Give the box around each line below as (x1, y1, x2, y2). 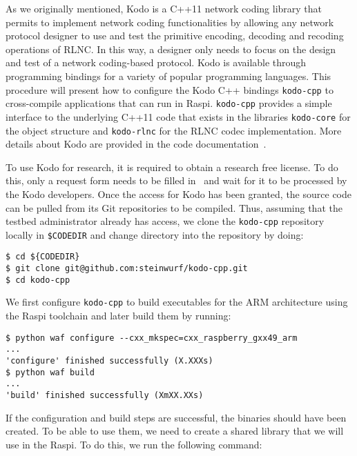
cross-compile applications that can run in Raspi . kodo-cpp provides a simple (6, 96, 332, 110)
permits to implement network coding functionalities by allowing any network (6, 14, 334, 29)
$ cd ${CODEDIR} (6, 252, 80, 262)
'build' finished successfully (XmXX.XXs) (6, 390, 204, 400)
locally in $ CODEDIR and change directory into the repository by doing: (6, 227, 304, 241)
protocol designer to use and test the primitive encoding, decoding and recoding (6, 28, 344, 43)
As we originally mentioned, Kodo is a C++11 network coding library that (6, 1, 322, 15)
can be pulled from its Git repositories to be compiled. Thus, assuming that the (6, 200, 342, 215)
